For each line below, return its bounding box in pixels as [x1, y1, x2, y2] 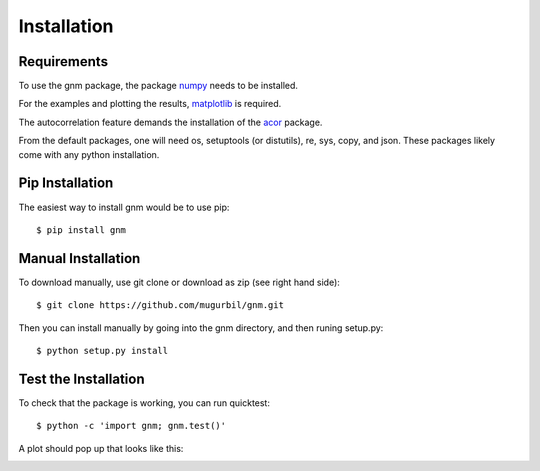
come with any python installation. [18, 148, 160, 160]
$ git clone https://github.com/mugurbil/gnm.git [36, 300, 285, 311]
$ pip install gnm [36, 224, 127, 235]
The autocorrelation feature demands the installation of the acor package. [18, 116, 323, 128]
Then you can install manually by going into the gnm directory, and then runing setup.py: [18, 321, 384, 334]
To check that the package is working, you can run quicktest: [18, 396, 270, 409]
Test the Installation [18, 370, 145, 387]
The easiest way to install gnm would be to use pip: [18, 201, 230, 213]
